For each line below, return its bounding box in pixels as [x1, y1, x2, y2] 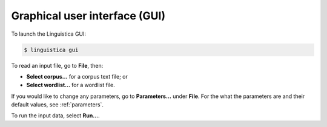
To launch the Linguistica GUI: [11, 30, 87, 37]
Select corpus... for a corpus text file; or [26, 73, 128, 80]
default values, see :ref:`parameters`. [11, 101, 104, 108]
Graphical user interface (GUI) [11, 9, 166, 22]
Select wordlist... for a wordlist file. [26, 82, 115, 89]
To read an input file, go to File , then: [11, 62, 104, 69]
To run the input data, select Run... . [11, 112, 100, 119]
